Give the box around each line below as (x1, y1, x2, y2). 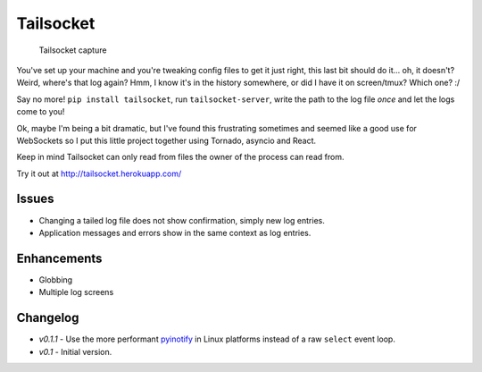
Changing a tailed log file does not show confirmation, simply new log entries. (38, 215, 326, 225)
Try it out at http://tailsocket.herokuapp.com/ (16, 168, 182, 179)
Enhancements (16, 250, 103, 266)
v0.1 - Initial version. (38, 346, 112, 357)
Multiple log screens (38, 287, 114, 298)
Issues (16, 191, 54, 207)
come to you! (16, 106, 65, 117)
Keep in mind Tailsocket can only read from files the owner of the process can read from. (16, 152, 345, 163)
